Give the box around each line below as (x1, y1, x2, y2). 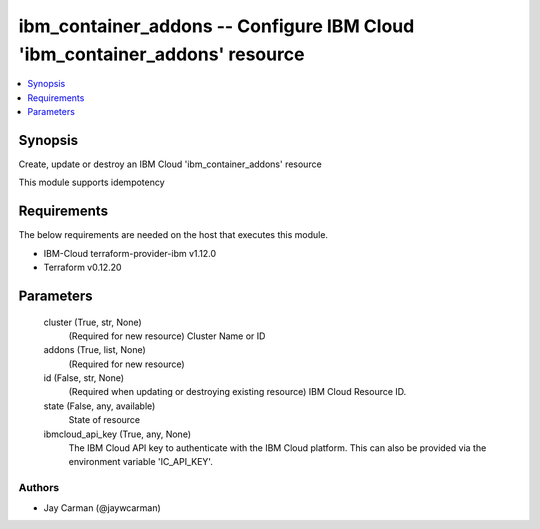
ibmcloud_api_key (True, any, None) (43, 428, 192, 440)
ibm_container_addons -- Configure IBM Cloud (18, 15, 415, 37)
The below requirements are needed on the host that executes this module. (18, 229, 329, 241)
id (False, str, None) (43, 372, 125, 384)
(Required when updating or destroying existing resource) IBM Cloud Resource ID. (68, 386, 407, 398)
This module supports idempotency (18, 176, 165, 189)
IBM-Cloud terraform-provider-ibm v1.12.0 (43, 247, 217, 259)
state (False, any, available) (43, 400, 156, 412)
